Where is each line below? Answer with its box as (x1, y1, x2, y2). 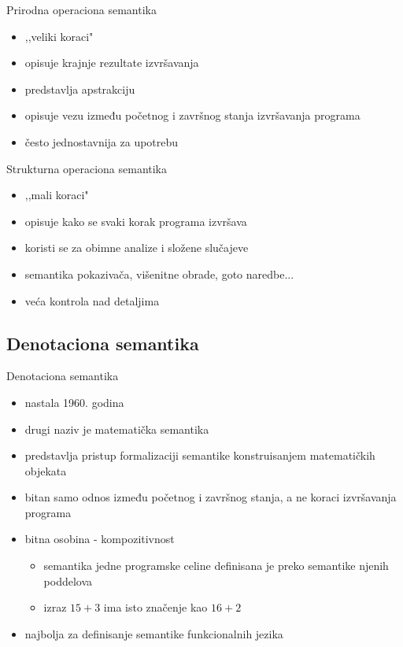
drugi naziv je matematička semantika (24, 420, 209, 437)
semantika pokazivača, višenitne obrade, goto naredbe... (24, 265, 294, 282)
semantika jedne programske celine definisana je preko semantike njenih (43, 557, 389, 574)
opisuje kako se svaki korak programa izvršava (24, 213, 247, 229)
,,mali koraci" (24, 187, 89, 203)
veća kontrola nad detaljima (24, 292, 160, 309)
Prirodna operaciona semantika (6, 2, 157, 17)
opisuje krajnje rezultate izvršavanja (24, 54, 199, 71)
